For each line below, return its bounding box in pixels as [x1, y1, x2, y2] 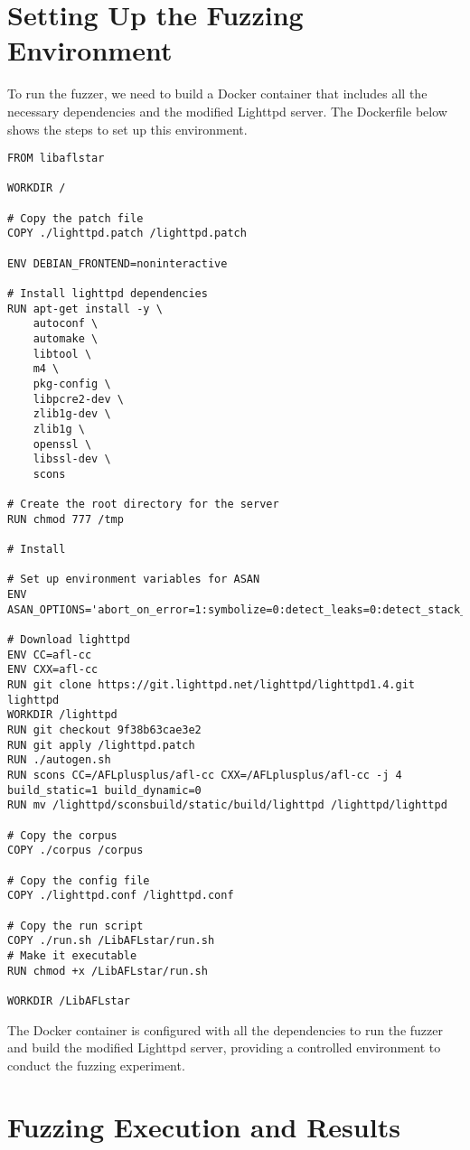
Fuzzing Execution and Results [7, 1108, 400, 1145]
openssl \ [33, 437, 92, 451]
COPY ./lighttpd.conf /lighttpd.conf [7, 889, 234, 902]
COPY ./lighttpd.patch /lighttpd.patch [7, 227, 247, 240]
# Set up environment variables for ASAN [7, 573, 260, 586]
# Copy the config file [7, 874, 150, 887]
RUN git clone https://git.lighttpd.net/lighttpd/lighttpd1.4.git [7, 678, 416, 692]
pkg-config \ [33, 377, 111, 390]
